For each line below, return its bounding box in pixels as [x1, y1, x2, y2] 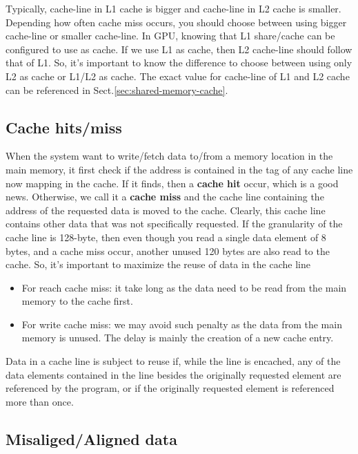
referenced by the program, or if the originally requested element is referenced [6, 381, 335, 395]
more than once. [6, 394, 74, 408]
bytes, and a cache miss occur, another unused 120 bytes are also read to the [6, 243, 330, 258]
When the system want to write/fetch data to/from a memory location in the [6, 149, 333, 163]
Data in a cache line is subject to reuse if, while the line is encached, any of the [6, 354, 341, 368]
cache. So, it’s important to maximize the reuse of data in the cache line [6, 257, 310, 272]
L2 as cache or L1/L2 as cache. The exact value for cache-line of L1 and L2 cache [6, 68, 350, 83]
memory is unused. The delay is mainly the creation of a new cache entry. [21, 330, 334, 345]
